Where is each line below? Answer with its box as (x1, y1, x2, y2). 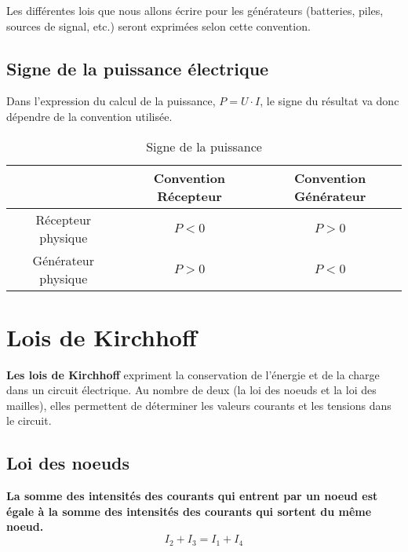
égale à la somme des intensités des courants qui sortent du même (6, 503, 372, 519)
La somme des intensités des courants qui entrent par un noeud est (6, 488, 378, 504)
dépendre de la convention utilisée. (6, 108, 173, 124)
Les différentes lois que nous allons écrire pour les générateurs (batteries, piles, (6, 2, 384, 18)
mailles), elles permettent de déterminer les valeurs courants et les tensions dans (6, 397, 392, 413)
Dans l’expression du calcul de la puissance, (6, 93, 216, 109)
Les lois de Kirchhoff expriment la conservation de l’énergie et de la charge (6, 366, 380, 382)
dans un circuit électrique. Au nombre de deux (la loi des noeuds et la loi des (6, 382, 377, 398)
